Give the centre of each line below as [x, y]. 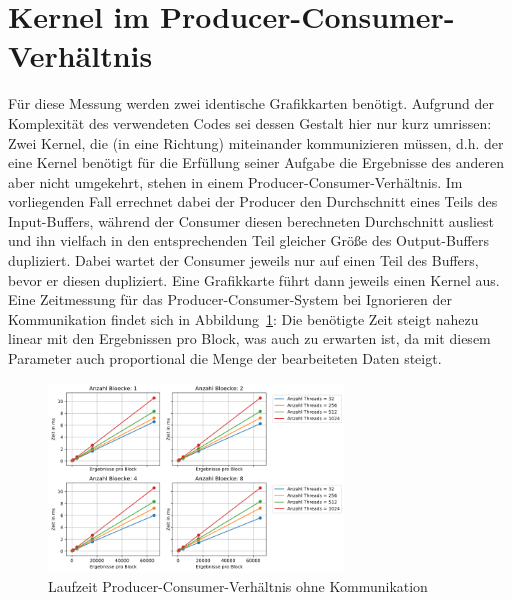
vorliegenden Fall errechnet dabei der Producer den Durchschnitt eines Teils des [253, 201]
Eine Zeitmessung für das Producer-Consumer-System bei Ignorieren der [230, 299]
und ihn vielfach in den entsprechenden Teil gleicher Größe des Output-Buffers [248, 240]
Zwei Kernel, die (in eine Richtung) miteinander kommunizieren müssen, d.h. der [256, 142]
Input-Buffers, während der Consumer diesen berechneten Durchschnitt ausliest [251, 220]
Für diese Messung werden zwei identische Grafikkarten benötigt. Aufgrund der [251, 103]
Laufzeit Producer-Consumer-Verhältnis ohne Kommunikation [238, 585]
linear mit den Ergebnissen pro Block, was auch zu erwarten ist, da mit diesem [249, 338]
